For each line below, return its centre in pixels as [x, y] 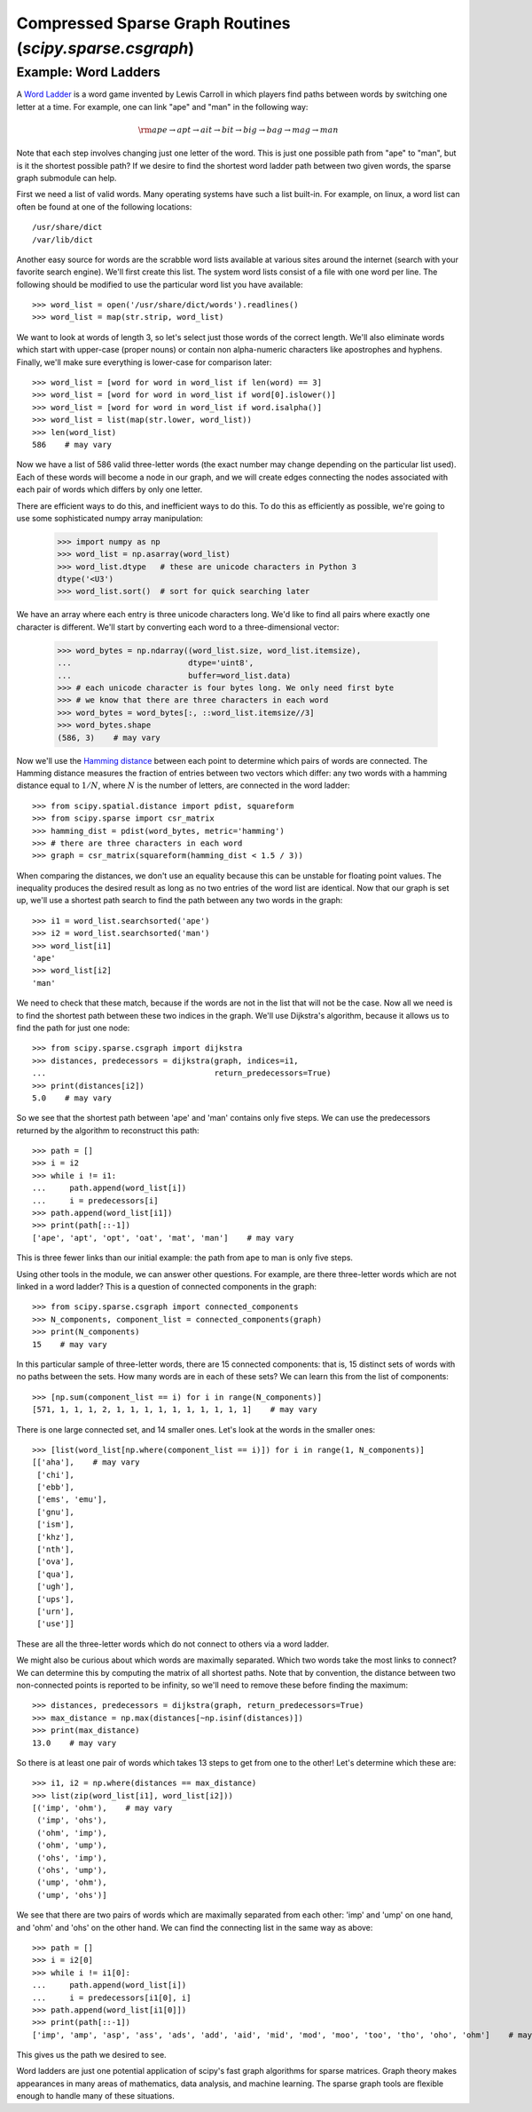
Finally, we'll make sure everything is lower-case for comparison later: [144, 362]
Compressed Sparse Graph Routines [154, 23]
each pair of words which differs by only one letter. [110, 489]
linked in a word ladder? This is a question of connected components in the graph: [167, 1286]
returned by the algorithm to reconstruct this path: [108, 1130]
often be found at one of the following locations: [104, 206]
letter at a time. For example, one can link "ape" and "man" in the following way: [162, 107]
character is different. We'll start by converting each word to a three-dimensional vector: [178, 627]
